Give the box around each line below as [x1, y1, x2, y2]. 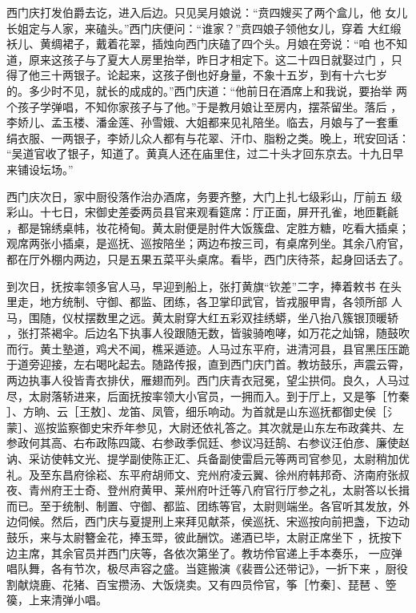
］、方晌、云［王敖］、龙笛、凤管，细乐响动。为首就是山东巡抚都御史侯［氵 [6, 403, 398, 420]
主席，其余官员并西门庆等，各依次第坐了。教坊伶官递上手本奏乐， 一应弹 [17, 544, 402, 561]
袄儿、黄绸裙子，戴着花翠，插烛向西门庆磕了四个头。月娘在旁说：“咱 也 [6, 35, 386, 52]
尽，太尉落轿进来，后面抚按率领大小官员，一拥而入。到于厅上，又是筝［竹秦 [6, 387, 410, 404]
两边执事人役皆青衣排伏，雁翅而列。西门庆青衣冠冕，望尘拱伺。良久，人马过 [6, 372, 410, 389]
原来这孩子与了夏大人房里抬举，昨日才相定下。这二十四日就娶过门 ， [28, 50, 391, 67]
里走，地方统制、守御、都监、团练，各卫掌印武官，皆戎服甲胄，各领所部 [6, 293, 387, 310]
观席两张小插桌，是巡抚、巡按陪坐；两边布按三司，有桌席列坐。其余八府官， [6, 235, 410, 252]
